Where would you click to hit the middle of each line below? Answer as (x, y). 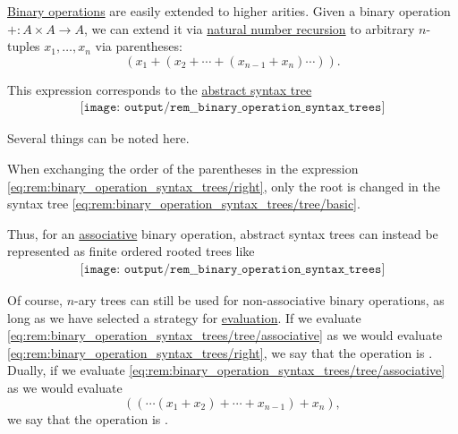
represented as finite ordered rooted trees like (131, 251)
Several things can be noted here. (98, 138)
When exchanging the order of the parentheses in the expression (183, 168)
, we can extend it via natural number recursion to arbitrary (249, 28)
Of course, (35, 300)
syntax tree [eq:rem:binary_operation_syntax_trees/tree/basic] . (184, 204)
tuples (24, 46)
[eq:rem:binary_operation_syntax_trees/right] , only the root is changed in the (224, 186)
